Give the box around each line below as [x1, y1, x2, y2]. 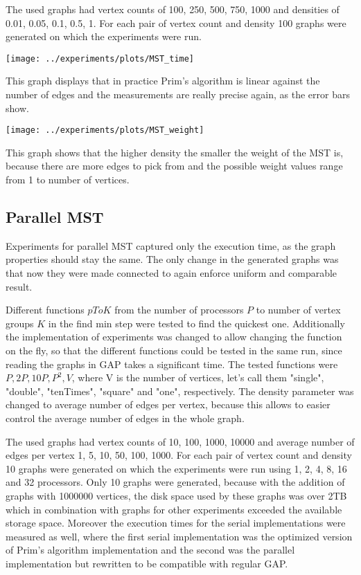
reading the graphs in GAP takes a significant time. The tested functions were [6, 356, 338, 371]
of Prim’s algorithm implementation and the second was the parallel [6, 542, 295, 557]
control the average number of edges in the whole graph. [6, 410, 245, 425]
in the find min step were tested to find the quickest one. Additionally [48, 316, 345, 330]
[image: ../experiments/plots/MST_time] [6, 53, 195, 64]
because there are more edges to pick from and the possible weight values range [6, 158, 343, 173]
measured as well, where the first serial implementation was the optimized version [6, 529, 353, 543]
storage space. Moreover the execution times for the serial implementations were [6, 515, 346, 530]
